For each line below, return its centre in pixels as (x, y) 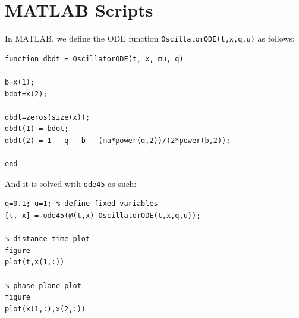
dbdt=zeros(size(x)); (48, 117)
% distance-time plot (48, 239)
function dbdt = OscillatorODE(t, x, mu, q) (94, 59)
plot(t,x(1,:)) (35, 262)
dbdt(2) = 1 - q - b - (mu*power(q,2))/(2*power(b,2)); (118, 140)
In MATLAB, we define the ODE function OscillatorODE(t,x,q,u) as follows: (150, 38)
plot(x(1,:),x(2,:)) (45, 309)
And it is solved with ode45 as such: (71, 183)
